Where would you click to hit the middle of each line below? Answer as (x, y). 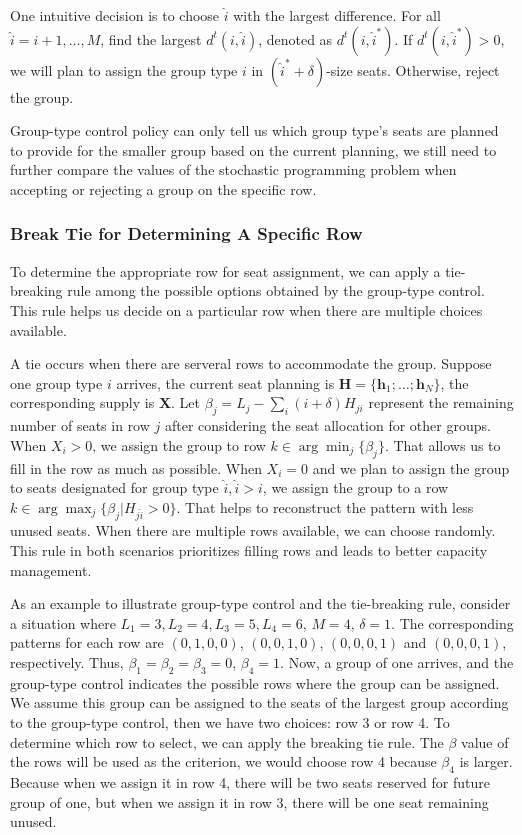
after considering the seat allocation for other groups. (327, 425)
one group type (56, 382)
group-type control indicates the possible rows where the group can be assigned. (255, 682)
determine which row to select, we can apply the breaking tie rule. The (227, 741)
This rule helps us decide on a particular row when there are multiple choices (246, 309)
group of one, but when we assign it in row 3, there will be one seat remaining (249, 801)
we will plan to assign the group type (124, 69)
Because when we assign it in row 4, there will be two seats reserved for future (250, 782)
